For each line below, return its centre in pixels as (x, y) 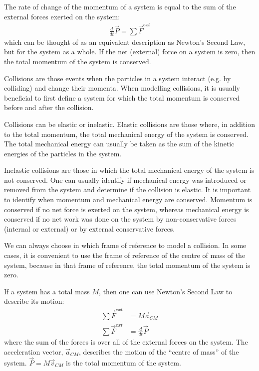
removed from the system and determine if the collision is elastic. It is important (128, 189)
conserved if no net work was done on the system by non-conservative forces (120, 219)
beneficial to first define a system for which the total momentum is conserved (122, 97)
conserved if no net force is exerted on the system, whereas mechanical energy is (127, 209)
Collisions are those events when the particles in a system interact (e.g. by (118, 78)
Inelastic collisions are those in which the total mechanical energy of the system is (129, 170)
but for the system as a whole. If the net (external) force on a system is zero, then (130, 52)
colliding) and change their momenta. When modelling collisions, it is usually (122, 88)
